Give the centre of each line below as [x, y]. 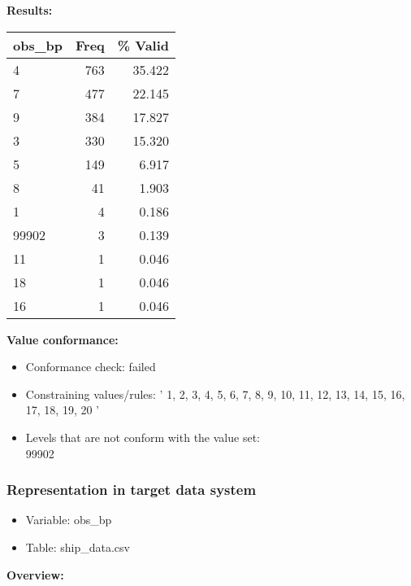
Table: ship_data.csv [78, 547]
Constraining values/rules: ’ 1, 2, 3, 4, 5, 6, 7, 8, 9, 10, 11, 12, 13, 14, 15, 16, [215, 394]
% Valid [143, 45]
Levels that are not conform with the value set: [143, 437]
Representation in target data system [132, 490]
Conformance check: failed [91, 367]
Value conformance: [63, 339]
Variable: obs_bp [69, 520]
